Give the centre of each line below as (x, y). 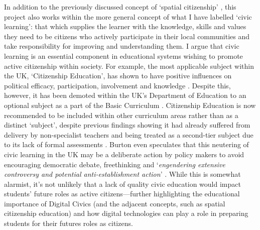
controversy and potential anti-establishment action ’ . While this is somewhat (122, 174)
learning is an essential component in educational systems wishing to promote (123, 55)
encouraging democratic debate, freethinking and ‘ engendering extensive (115, 164)
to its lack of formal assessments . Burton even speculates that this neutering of (126, 144)
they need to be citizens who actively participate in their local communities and (127, 36)
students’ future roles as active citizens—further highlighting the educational (122, 194)
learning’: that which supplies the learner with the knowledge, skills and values (125, 26)
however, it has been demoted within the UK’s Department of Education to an (125, 95)
